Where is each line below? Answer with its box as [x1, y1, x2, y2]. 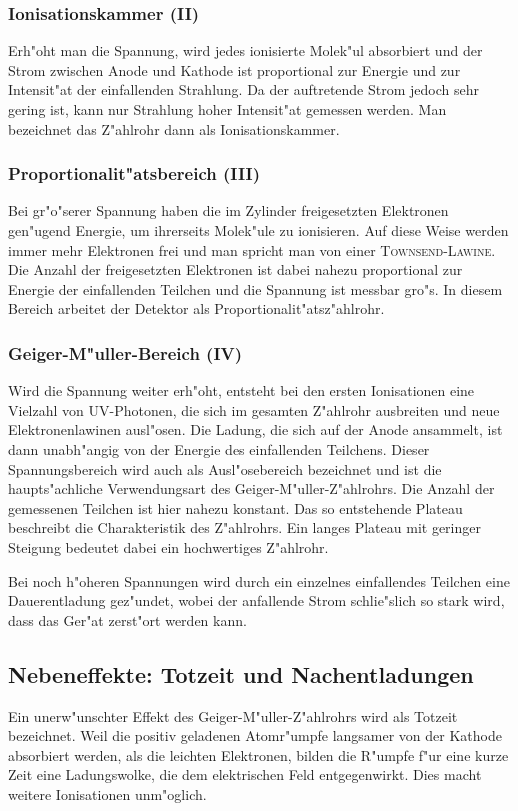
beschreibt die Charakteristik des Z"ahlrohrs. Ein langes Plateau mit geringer [8, 517, 481, 538]
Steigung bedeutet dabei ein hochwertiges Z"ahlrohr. [8, 536, 329, 557]
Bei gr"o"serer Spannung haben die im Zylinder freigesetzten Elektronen [8, 200, 449, 221]
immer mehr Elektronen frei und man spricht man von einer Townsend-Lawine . [8, 239, 496, 260]
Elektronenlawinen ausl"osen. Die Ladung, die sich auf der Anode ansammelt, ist [8, 419, 503, 440]
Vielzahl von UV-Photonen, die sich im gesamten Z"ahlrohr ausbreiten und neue [8, 399, 500, 420]
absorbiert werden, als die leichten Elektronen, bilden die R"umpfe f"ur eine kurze [8, 744, 509, 765]
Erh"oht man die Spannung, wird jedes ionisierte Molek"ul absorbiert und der [8, 40, 483, 61]
